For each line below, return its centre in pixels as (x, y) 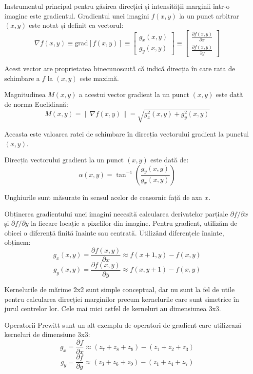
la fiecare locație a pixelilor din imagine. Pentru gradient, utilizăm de (134, 223)
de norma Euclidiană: (36, 104)
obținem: (18, 242)
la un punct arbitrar (209, 15)
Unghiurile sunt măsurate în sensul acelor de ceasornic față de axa (103, 197)
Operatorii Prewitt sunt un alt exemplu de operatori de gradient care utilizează (123, 325)
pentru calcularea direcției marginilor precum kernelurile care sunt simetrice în (122, 299)
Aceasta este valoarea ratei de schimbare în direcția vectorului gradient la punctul (127, 134)
